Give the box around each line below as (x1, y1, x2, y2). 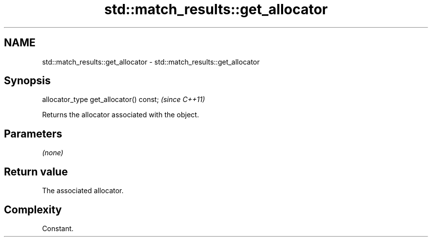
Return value (4, 165, 68, 178)
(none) (42, 148, 64, 157)
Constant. (42, 224, 74, 233)
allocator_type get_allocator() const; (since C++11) (42, 95, 205, 104)
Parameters (4, 127, 62, 140)
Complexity (4, 203, 62, 216)
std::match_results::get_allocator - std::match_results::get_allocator (42, 57, 260, 66)
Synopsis (4, 74, 51, 87)
